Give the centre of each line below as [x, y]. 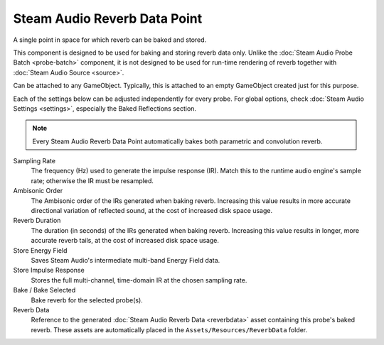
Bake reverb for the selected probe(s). [87, 300]
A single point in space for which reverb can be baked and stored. [110, 40]
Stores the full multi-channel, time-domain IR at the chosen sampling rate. [139, 280]
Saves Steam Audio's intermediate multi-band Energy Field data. [126, 260]
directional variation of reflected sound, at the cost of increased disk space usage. [152, 211]
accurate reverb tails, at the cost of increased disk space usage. [125, 241]
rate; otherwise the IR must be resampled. [92, 180]
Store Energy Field [40, 250]
